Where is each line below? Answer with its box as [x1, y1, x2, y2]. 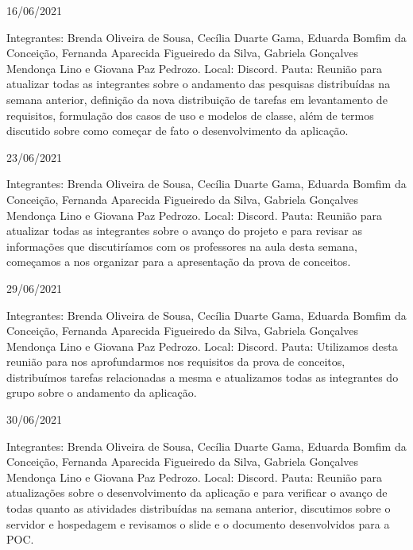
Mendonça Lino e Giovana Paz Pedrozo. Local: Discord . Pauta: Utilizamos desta [6, 337, 398, 354]
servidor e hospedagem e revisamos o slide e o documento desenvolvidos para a [6, 515, 390, 532]
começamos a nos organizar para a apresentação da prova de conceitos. [6, 253, 351, 270]
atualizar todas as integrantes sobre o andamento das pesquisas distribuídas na [6, 75, 391, 92]
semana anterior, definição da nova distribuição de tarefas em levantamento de [6, 90, 388, 107]
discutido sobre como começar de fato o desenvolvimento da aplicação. [6, 122, 349, 139]
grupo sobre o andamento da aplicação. [6, 384, 197, 401]
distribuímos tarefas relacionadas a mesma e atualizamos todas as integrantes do [6, 368, 399, 385]
